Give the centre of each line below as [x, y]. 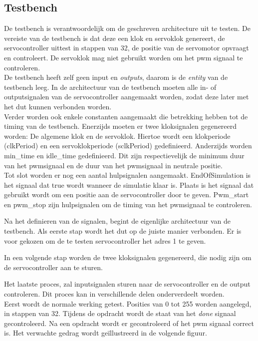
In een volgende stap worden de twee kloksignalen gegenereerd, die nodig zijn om [128, 257]
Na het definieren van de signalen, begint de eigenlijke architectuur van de [118, 221]
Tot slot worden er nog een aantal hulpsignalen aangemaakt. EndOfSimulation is [128, 175]
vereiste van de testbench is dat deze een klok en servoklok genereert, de [115, 38]
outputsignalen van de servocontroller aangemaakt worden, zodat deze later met [127, 97]
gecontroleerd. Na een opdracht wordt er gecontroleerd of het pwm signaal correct [129, 323]
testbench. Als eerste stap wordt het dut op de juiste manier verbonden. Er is [123, 231]
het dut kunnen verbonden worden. [58, 106]
